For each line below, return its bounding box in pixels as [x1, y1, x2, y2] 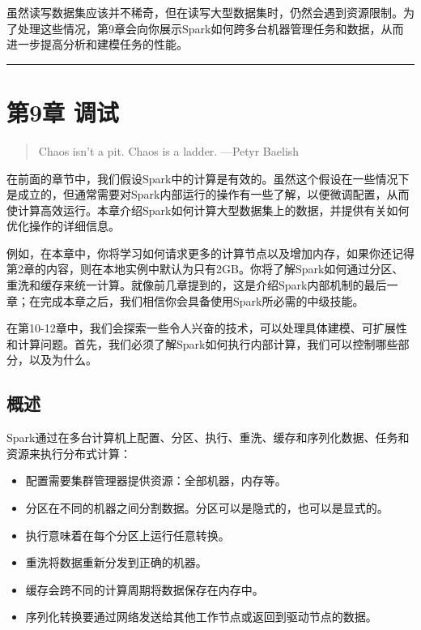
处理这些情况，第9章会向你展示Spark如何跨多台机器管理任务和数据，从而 [17, 19, 404, 36]
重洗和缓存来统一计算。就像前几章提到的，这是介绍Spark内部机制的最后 [6, 276, 387, 294]
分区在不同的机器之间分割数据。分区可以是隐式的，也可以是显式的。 [25, 499, 389, 516]
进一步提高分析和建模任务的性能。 [6, 36, 188, 53]
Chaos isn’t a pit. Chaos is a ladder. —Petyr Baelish [38, 142, 300, 159]
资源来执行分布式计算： [6, 444, 131, 461]
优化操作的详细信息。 [6, 217, 120, 234]
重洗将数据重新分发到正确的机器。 [25, 554, 207, 571]
